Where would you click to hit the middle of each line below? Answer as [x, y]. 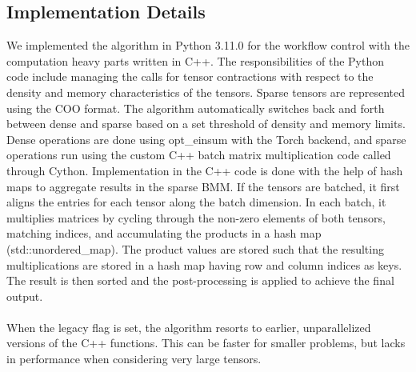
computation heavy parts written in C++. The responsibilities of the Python [195, 60]
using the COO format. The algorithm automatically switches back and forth [196, 108]
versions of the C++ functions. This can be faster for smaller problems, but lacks [206, 343]
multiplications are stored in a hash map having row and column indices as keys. [204, 264]
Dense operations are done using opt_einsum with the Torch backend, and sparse [206, 139]
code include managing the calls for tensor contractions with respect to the [190, 76]
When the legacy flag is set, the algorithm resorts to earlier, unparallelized [189, 327]
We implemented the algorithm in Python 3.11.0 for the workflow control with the [208, 45]
